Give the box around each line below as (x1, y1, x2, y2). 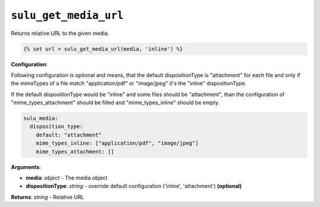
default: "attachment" (36, 131, 102, 138)
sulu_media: (23, 115, 59, 122)
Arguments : (11, 163, 41, 170)
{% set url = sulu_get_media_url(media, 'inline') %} (23, 45, 183, 52)
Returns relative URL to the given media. (11, 30, 110, 37)
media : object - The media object (25, 174, 108, 181)
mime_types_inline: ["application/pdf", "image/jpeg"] (36, 140, 199, 147)
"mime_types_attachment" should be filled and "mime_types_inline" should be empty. (11, 99, 220, 106)
